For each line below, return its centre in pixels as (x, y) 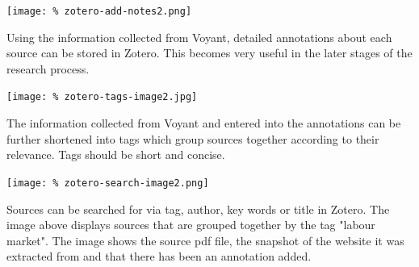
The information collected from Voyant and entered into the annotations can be (204, 123)
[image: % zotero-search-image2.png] (108, 183)
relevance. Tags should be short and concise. (116, 154)
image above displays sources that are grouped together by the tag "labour (191, 225)
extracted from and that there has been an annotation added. (159, 256)
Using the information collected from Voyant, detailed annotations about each (199, 37)
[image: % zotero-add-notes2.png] (99, 11)
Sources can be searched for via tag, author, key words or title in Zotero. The (198, 209)
